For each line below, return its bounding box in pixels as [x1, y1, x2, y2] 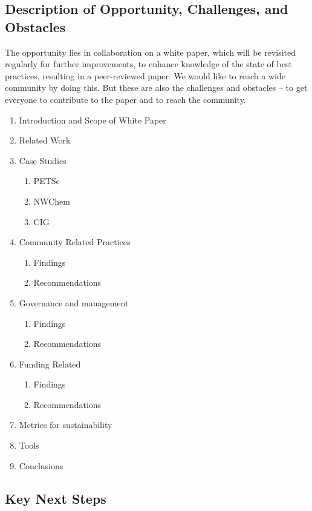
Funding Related [19, 357, 81, 370]
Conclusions [19, 459, 63, 472]
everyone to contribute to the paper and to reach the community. [5, 93, 246, 105]
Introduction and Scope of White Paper [19, 113, 166, 126]
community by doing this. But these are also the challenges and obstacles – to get [5, 81, 308, 94]
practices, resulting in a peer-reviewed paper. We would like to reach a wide [5, 69, 285, 82]
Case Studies [19, 154, 67, 166]
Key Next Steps [5, 489, 106, 507]
